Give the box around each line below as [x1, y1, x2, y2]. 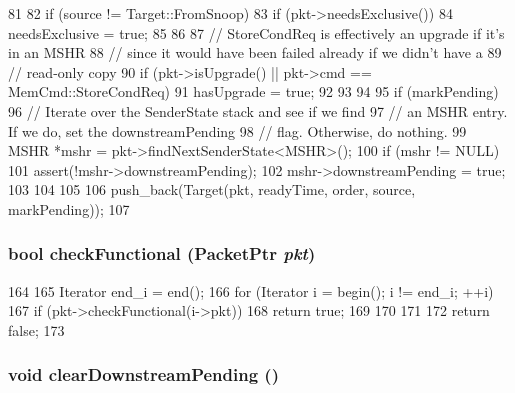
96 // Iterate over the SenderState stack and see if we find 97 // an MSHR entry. [8, 100, 508, 121]
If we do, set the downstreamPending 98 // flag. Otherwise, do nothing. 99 [8, 120, 467, 141]
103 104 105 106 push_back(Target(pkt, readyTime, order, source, [8, 179, 416, 200]
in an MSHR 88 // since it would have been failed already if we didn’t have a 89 [8, 42, 502, 63]
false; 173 [8, 319, 65, 340]
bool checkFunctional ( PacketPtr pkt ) [8, 241, 316, 266]
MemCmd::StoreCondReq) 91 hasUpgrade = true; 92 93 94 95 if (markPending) [8, 81, 499, 102]
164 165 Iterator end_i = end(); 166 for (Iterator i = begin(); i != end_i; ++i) [8, 280, 494, 301]
